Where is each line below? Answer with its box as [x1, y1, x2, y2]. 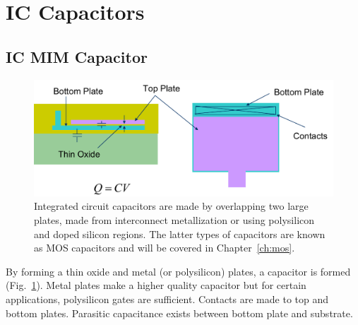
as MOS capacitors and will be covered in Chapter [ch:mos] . [34, 240, 295, 255]
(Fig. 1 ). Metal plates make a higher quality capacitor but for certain [6, 278, 306, 292]
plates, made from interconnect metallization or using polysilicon [34, 212, 315, 227]
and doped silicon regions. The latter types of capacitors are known [34, 226, 326, 241]
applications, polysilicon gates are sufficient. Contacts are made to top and [6, 291, 329, 306]
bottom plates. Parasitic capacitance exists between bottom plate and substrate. [6, 305, 353, 320]
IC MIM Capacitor [6, 45, 148, 67]
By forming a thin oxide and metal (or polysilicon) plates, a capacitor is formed [6, 264, 351, 278]
